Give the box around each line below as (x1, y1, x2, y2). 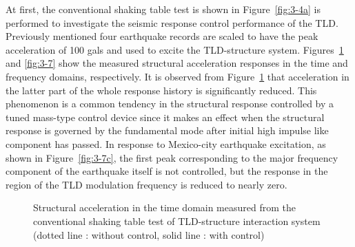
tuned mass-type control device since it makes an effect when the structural (6, 109, 325, 124)
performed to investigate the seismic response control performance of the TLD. (6, 15, 338, 30)
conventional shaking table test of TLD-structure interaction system (33, 213, 321, 228)
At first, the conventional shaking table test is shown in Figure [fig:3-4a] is (6, 2, 321, 16)
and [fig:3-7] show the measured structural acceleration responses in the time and (6, 56, 348, 70)
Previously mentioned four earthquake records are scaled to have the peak (6, 29, 318, 43)
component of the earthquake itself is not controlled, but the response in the (6, 164, 328, 178)
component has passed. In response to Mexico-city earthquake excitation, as (6, 136, 326, 151)
